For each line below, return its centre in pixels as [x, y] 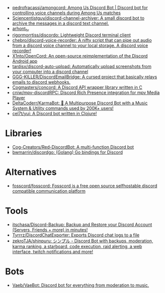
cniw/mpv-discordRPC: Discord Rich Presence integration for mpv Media [86, 92]
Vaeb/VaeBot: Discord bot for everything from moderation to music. [81, 285]
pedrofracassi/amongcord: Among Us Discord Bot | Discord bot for [80, 8]
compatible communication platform [49, 191]
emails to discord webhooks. [41, 82]
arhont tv [21, 29]
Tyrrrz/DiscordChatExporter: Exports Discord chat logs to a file [76, 235]
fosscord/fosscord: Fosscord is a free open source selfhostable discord [85, 186]
